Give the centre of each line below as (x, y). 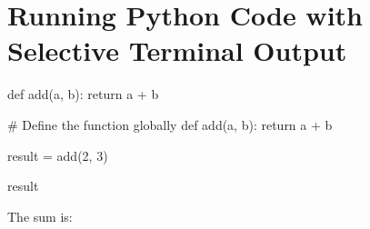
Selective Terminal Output (177, 50)
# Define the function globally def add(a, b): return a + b (170, 124)
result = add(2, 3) (58, 155)
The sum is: (40, 216)
